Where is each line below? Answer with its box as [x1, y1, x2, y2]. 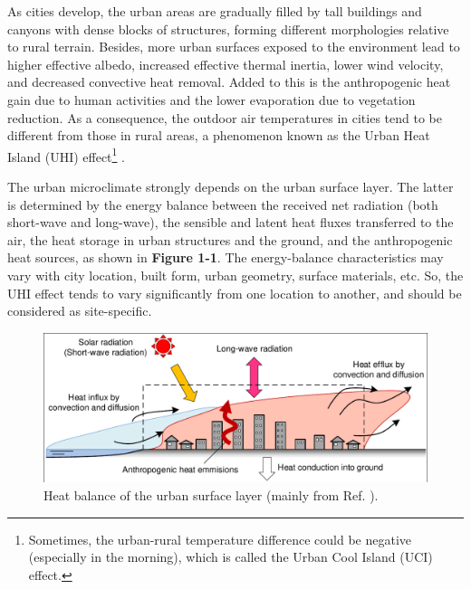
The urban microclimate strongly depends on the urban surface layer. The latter [7, 177, 454, 195]
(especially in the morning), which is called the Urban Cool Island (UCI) [28, 547, 433, 566]
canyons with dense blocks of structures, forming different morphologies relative [7, 19, 449, 38]
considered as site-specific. [7, 301, 152, 320]
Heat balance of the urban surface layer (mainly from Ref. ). [43, 485, 379, 504]
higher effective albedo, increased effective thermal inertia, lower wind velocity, [7, 54, 444, 73]
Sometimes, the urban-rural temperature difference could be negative [28, 529, 412, 548]
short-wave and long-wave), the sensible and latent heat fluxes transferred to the [7, 213, 454, 232]
